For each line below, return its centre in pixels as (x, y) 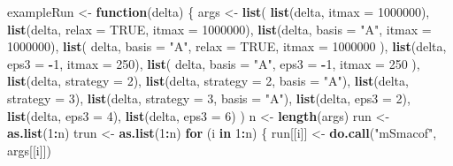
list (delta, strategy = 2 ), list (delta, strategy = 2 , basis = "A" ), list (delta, (208, 81)
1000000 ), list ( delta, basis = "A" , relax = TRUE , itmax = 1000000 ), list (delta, (227, 46)
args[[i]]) (29, 150)
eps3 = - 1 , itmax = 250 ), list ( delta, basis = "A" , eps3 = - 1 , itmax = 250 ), (214, 63)
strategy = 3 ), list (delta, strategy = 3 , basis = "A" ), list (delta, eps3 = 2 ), (209, 98)
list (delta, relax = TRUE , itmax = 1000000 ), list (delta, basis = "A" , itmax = (219, 29)
